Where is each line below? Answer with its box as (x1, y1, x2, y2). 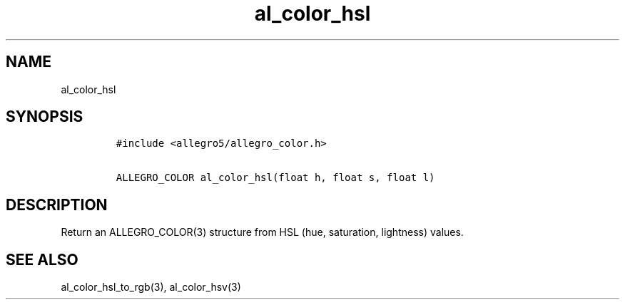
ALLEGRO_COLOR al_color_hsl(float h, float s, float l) (116, 172, 435, 184)
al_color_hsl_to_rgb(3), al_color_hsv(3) (61, 281, 241, 294)
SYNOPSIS (6, 108, 83, 126)
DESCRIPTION (6, 195, 108, 214)
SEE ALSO (6, 250, 78, 269)
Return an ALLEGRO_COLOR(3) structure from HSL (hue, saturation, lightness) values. (61, 226, 464, 239)
